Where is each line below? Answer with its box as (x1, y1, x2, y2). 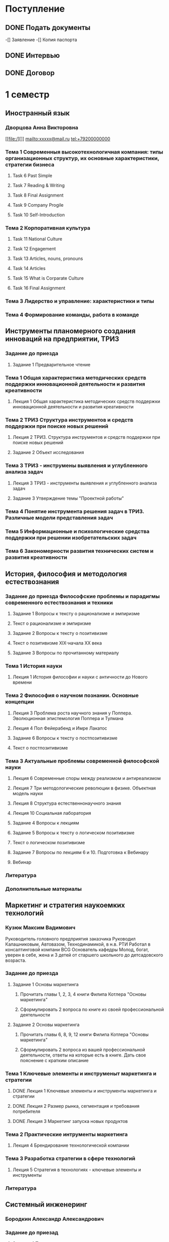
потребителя (12, 1108, 40, 1115)
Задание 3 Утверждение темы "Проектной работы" (12, 495, 124, 501)
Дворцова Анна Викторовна (5, 124, 79, 131)
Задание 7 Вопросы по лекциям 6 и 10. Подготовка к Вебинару (12, 849, 149, 855)
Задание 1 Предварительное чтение (12, 361, 91, 367)
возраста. (5, 957, 27, 963)
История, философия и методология (5, 570, 127, 578)
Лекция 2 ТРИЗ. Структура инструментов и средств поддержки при (12, 434, 160, 440)
